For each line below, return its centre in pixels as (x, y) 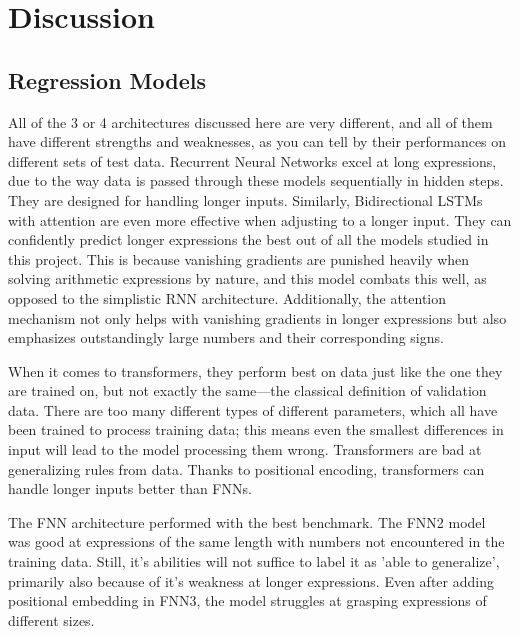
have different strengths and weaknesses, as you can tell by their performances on (257, 141)
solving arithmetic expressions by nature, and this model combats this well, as (247, 278)
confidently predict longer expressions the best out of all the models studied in (248, 239)
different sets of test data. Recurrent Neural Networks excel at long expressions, (252, 160)
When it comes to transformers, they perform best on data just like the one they (255, 370)
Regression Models (107, 79)
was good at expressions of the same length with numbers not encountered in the (256, 541)
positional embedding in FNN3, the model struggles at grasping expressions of (247, 600)
